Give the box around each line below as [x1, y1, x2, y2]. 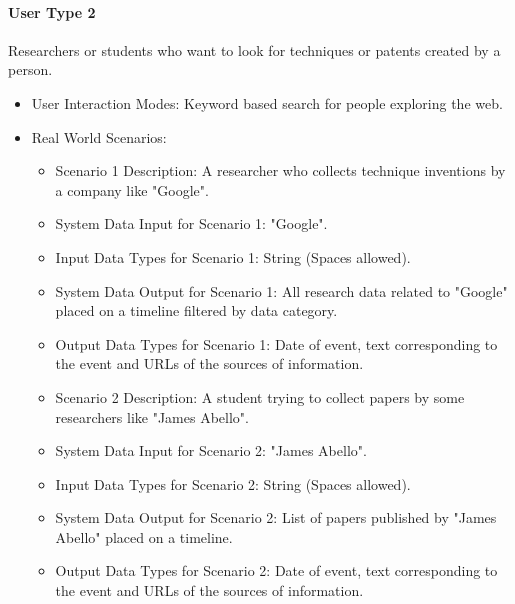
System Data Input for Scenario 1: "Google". [55, 213, 328, 234]
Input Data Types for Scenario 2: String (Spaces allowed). [55, 473, 411, 494]
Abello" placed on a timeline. [55, 526, 233, 547]
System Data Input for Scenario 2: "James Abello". [55, 440, 367, 461]
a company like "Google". [55, 179, 209, 200]
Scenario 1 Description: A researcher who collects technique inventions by [55, 160, 506, 181]
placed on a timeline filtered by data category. [55, 300, 338, 321]
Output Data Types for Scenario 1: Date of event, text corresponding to [55, 333, 498, 354]
